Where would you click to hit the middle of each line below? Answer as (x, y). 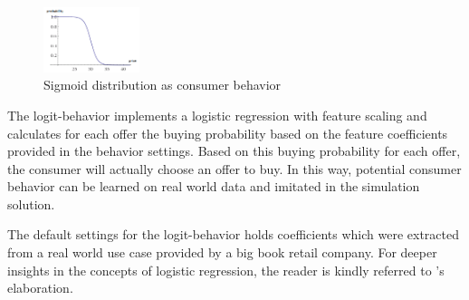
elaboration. (40, 288)
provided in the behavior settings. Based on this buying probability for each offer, (234, 151)
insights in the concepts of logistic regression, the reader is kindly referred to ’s (226, 270)
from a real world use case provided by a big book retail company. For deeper (222, 252)
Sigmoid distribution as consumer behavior (163, 85)
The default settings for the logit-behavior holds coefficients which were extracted (233, 234)
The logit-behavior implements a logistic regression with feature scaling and (217, 115)
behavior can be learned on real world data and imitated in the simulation (214, 186)
